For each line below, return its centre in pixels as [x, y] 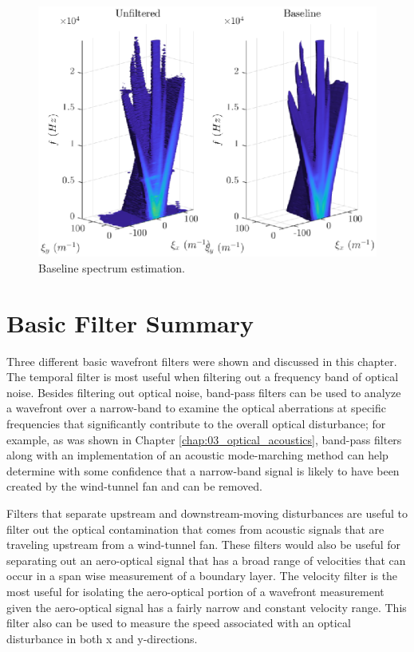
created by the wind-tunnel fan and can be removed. [134, 486]
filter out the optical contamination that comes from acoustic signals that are [195, 529]
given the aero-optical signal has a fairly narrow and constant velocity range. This [207, 607]
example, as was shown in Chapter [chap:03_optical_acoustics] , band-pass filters [204, 439]
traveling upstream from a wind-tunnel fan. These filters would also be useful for [204, 545]
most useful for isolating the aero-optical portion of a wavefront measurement [195, 591]
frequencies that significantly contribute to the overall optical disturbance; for [196, 424]
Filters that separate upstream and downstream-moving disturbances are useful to [207, 513]
